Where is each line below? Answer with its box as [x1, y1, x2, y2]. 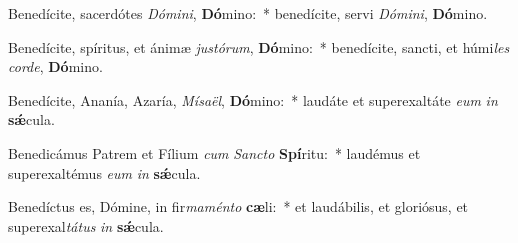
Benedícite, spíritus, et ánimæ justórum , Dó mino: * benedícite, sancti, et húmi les [8, 36, 510, 57]
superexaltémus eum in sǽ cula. [8, 162, 201, 183]
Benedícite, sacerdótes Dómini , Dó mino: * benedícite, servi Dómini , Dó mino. [8, 3, 488, 23]
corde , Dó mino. [8, 56, 103, 77]
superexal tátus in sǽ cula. [8, 215, 164, 236]
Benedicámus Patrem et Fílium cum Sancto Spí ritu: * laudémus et [8, 142, 421, 163]
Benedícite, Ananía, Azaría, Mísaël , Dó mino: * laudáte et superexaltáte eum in [8, 89, 498, 110]
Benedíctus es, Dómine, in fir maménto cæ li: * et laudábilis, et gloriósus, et [8, 196, 469, 217]
